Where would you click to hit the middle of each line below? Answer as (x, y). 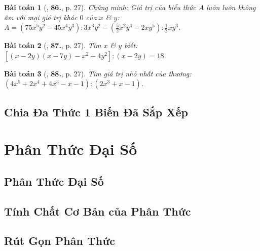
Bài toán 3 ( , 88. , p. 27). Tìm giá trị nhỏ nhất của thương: (98, 73)
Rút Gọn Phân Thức (60, 241)
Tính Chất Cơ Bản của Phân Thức (98, 211)
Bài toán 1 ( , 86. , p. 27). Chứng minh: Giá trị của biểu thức (100, 7)
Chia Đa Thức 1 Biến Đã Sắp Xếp (96, 112)
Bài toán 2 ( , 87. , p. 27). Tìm (53, 45)
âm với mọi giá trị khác (41, 17)
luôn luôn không (231, 7)
